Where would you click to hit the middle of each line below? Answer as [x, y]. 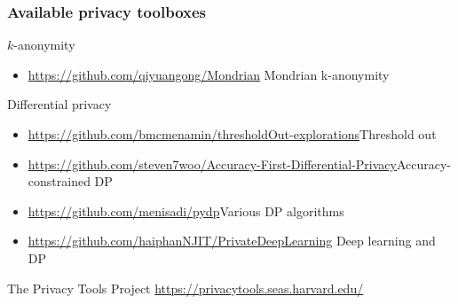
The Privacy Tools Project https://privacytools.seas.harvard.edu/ [186, 288]
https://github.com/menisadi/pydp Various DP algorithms [186, 210]
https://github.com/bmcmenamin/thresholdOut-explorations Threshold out [232, 134]
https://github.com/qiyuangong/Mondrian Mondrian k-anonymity [209, 74]
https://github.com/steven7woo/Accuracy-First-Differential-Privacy [212, 164]
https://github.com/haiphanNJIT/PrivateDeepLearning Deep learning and [232, 241]
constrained [59, 181]
